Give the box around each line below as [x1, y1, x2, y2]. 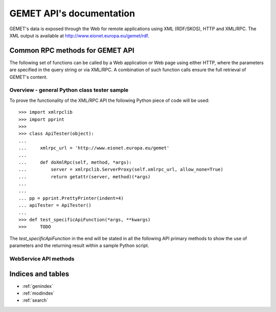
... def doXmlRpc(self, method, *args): [18, 159, 132, 165]
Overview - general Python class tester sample [9, 87, 129, 94]
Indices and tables [9, 269, 70, 278]
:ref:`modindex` [22, 290, 55, 297]
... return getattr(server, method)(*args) [18, 174, 151, 179]
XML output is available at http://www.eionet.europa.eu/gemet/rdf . [9, 32, 149, 38]
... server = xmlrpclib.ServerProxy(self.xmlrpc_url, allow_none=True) [18, 167, 223, 173]
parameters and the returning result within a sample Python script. [9, 242, 149, 248]
